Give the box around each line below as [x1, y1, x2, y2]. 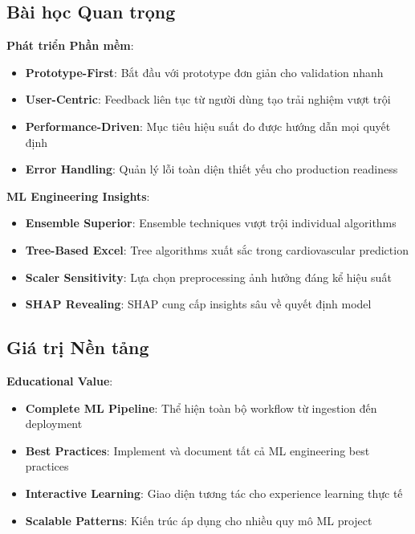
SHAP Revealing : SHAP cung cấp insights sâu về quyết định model [25, 296, 372, 312]
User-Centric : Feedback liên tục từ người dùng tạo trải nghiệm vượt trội [25, 91, 391, 108]
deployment [25, 415, 83, 432]
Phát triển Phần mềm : [6, 37, 134, 54]
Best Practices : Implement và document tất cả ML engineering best [25, 442, 370, 459]
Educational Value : [6, 372, 113, 389]
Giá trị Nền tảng [6, 335, 149, 360]
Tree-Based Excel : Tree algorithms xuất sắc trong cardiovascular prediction [25, 241, 409, 258]
